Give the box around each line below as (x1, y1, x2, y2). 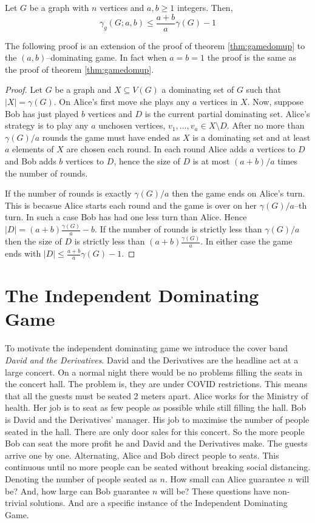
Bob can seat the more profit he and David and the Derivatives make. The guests (5, 437, 308, 450)
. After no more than (226, 119, 305, 132)
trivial (5, 496, 28, 509)
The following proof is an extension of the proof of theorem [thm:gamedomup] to (5, 39, 305, 52)
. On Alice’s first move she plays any (53, 95, 190, 108)
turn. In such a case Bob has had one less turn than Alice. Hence (5, 211, 247, 223)
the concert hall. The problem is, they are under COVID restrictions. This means (5, 377, 308, 390)
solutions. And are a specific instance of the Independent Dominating (30, 496, 288, 509)
